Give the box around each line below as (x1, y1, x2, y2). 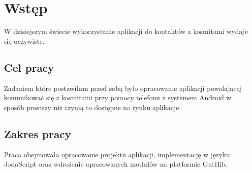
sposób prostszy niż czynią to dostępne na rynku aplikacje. (4, 102, 181, 112)
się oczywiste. (4, 35, 45, 46)
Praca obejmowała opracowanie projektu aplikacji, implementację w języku (4, 149, 230, 159)
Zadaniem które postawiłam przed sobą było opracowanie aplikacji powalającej (4, 83, 242, 93)
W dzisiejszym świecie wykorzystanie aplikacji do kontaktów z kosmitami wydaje (4, 26, 248, 36)
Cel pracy (4, 59, 54, 75)
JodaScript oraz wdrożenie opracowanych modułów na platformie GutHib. (4, 159, 228, 169)
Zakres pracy (4, 126, 71, 141)
